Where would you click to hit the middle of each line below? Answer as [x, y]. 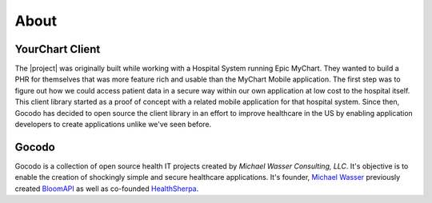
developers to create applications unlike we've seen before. [113, 125]
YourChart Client [58, 49]
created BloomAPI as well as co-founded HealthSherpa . [107, 189]
